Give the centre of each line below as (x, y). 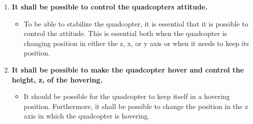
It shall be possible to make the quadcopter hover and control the (128, 69)
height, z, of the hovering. (57, 79)
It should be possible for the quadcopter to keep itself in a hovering (127, 96)
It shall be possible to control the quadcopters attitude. (110, 6)
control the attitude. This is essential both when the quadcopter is (125, 33)
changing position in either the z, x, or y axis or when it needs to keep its (136, 43)
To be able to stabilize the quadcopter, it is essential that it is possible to (136, 23)
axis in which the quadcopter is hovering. (87, 116)
